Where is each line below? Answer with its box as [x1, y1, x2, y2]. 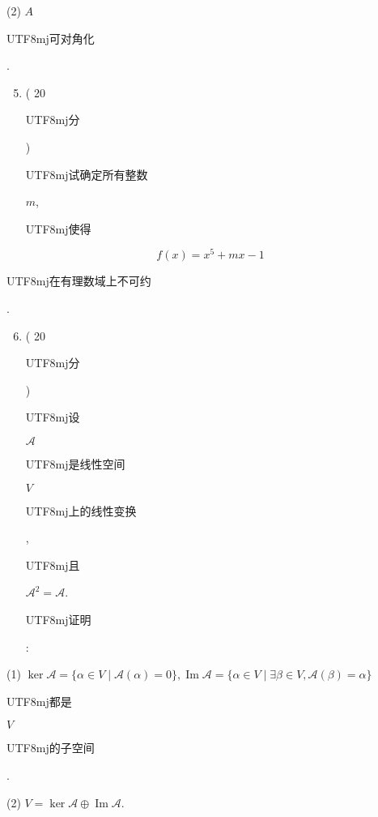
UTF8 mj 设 [25, 408, 80, 426]
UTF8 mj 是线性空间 [25, 455, 125, 472]
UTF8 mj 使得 [25, 220, 91, 237]
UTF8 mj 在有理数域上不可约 [6, 272, 151, 289]
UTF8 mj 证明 [25, 610, 91, 627]
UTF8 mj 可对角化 [6, 29, 95, 46]
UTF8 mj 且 [25, 556, 80, 573]
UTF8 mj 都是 [6, 692, 72, 709]
